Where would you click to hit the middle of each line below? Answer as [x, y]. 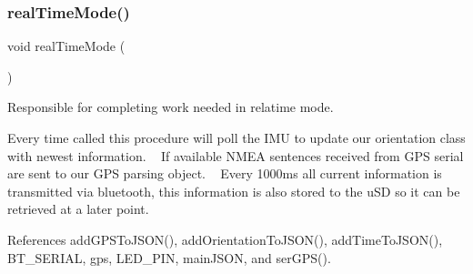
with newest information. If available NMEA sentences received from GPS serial [236, 155]
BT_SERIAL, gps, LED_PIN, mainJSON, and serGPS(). [169, 257]
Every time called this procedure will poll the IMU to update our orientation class [236, 137]
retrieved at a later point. [78, 209]
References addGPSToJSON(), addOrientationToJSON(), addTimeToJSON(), [225, 239]
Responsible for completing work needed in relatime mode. [171, 107]
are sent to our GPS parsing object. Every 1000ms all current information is [225, 173]
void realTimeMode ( [66, 46]
